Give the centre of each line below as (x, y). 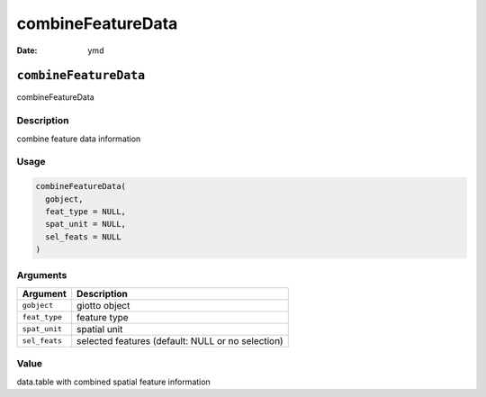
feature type (103, 317)
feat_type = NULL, (85, 211)
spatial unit (100, 329)
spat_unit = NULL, (85, 224)
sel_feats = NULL (83, 237)
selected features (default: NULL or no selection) (180, 340)
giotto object (103, 305)
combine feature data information (79, 139)
